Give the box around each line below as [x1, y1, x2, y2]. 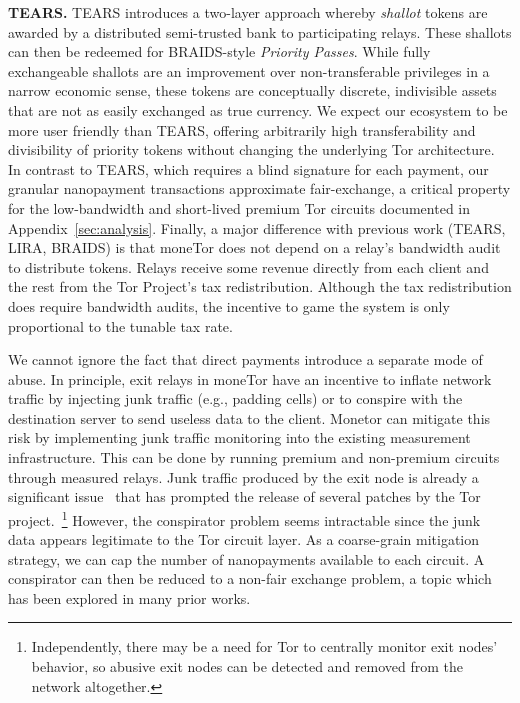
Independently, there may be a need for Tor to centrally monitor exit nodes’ [31, 636, 498, 657]
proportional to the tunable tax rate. [8, 315, 233, 336]
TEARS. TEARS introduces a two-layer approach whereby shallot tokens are [8, 2, 488, 22]
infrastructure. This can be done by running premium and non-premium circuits [8, 447, 500, 468]
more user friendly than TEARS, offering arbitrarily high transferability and [8, 119, 476, 140]
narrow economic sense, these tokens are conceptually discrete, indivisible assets [8, 80, 497, 101]
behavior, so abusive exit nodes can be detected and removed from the [31, 656, 464, 677]
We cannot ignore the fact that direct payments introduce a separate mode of [8, 349, 483, 370]
